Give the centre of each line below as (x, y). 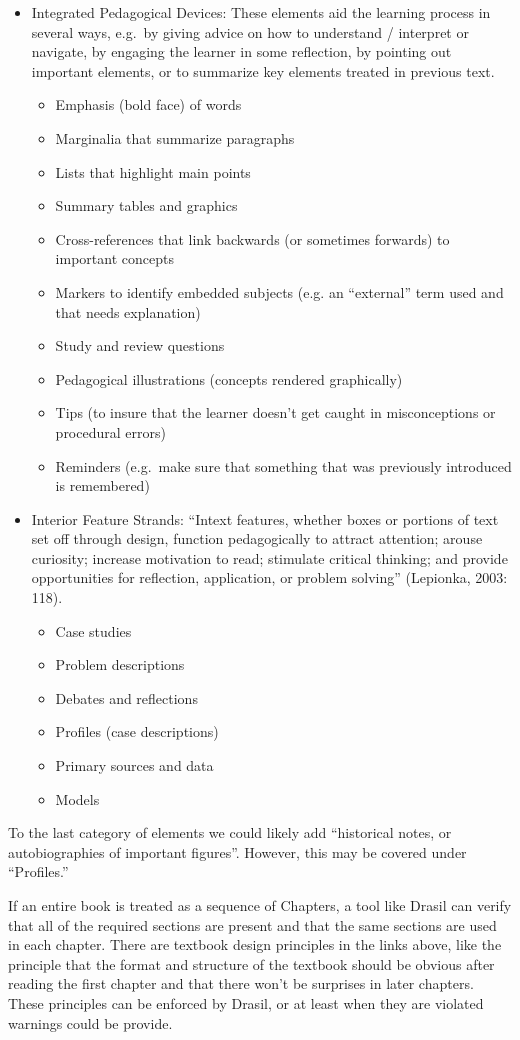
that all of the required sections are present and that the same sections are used (252, 924)
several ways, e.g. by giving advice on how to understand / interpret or (250, 31)
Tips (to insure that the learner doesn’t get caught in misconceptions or (275, 412)
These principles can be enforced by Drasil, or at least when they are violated (246, 1002)
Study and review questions (140, 345)
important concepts (114, 258)
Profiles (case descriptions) (137, 731)
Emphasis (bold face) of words (148, 104)
